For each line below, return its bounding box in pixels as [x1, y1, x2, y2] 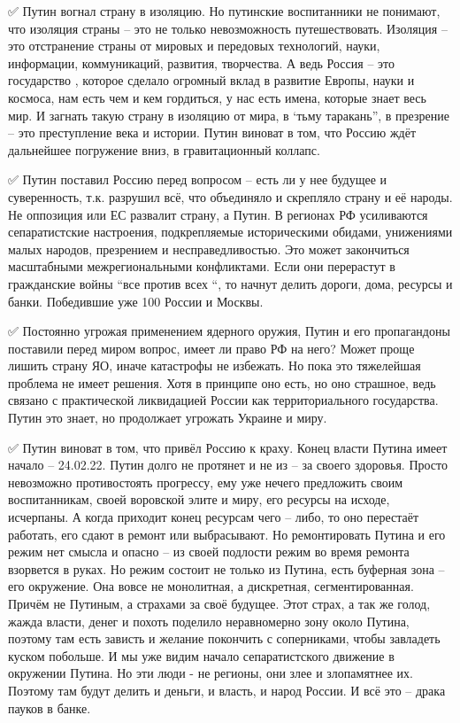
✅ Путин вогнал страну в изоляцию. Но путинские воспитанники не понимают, [8, 2, 441, 19]
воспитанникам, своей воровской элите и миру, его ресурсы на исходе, [8, 490, 390, 509]
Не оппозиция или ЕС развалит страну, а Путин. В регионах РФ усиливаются [8, 205, 428, 223]
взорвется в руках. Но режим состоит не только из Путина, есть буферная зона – [8, 559, 445, 578]
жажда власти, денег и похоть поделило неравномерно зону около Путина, [8, 611, 410, 630]
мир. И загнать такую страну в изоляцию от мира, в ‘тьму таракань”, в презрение [8, 105, 449, 124]
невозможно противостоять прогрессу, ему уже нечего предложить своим [8, 472, 403, 491]
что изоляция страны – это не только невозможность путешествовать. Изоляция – [8, 19, 448, 37]
